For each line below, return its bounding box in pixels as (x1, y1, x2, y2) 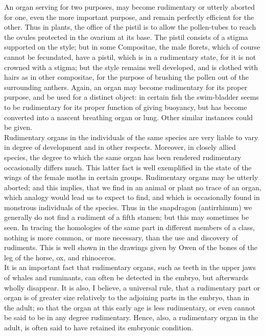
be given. (4, 122, 32, 132)
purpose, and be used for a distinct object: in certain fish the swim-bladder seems (4, 92, 259, 102)
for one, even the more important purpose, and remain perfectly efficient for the (4, 11, 254, 22)
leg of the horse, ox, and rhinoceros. (4, 252, 116, 262)
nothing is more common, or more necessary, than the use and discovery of (4, 232, 238, 242)
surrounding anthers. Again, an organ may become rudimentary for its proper (4, 81, 248, 92)
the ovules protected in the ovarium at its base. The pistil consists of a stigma (4, 31, 248, 42)
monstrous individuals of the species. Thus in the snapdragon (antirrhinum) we (4, 201, 252, 212)
